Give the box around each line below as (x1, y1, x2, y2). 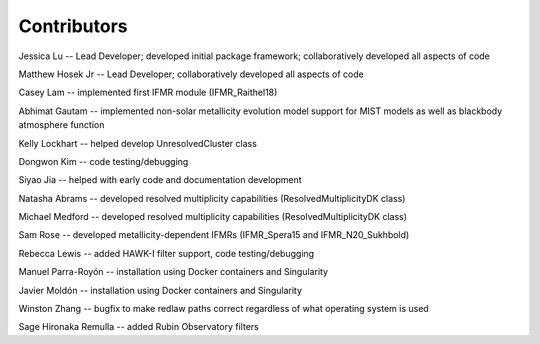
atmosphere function (18, 119, 105, 131)
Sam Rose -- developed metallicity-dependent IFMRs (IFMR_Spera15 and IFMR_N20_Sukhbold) (18, 229, 410, 241)
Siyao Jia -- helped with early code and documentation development (18, 174, 302, 186)
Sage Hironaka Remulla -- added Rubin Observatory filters (18, 321, 259, 333)
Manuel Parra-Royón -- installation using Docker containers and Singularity (18, 266, 329, 278)
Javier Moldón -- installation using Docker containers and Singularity (18, 284, 303, 296)
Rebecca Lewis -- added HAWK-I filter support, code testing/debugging (18, 247, 315, 259)
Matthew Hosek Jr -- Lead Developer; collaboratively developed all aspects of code (18, 68, 364, 80)
